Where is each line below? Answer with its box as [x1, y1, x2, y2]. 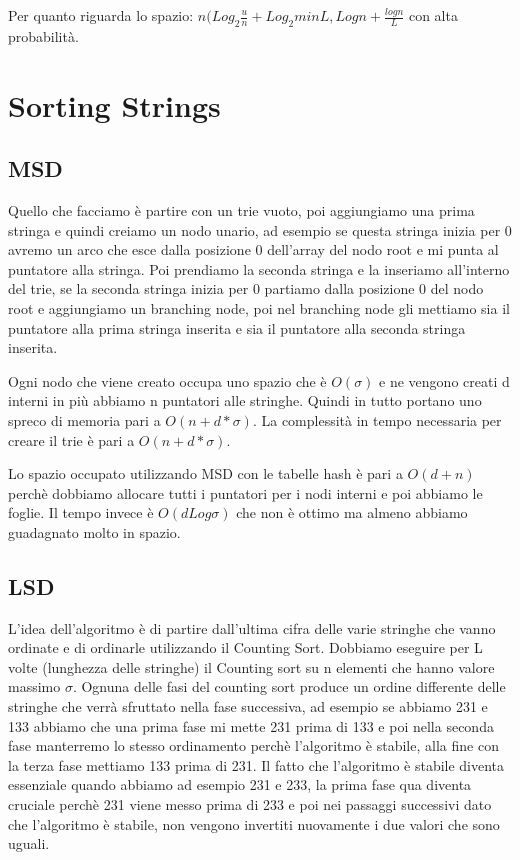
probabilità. [8, 25, 79, 46]
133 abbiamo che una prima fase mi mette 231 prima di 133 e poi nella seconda [8, 715, 494, 736]
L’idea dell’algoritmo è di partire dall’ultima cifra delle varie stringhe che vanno [8, 617, 496, 638]
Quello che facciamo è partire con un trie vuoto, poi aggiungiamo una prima [8, 199, 475, 220]
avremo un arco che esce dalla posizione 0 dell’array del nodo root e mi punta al [8, 239, 499, 260]
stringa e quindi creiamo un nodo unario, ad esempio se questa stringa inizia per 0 [8, 219, 512, 240]
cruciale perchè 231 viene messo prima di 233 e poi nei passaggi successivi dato [8, 794, 492, 815]
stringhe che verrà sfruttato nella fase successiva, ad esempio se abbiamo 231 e [8, 696, 488, 717]
